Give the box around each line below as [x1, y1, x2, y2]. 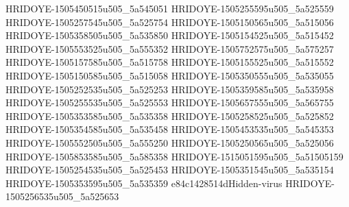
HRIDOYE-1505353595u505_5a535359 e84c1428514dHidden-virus [5, 175, 282, 190]
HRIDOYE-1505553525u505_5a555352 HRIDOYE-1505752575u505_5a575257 [5, 41, 334, 56]
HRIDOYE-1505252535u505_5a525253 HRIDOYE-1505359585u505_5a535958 [5, 82, 334, 96]
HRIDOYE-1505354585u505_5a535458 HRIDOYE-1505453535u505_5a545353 [5, 122, 334, 136]
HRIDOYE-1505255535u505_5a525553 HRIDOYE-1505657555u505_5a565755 [5, 95, 334, 110]
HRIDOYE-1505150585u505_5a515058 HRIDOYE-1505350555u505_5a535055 [5, 68, 334, 82]
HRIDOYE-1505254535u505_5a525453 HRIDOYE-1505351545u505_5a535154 [5, 162, 334, 177]
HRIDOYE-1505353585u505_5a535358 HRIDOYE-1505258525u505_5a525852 [5, 108, 334, 123]
